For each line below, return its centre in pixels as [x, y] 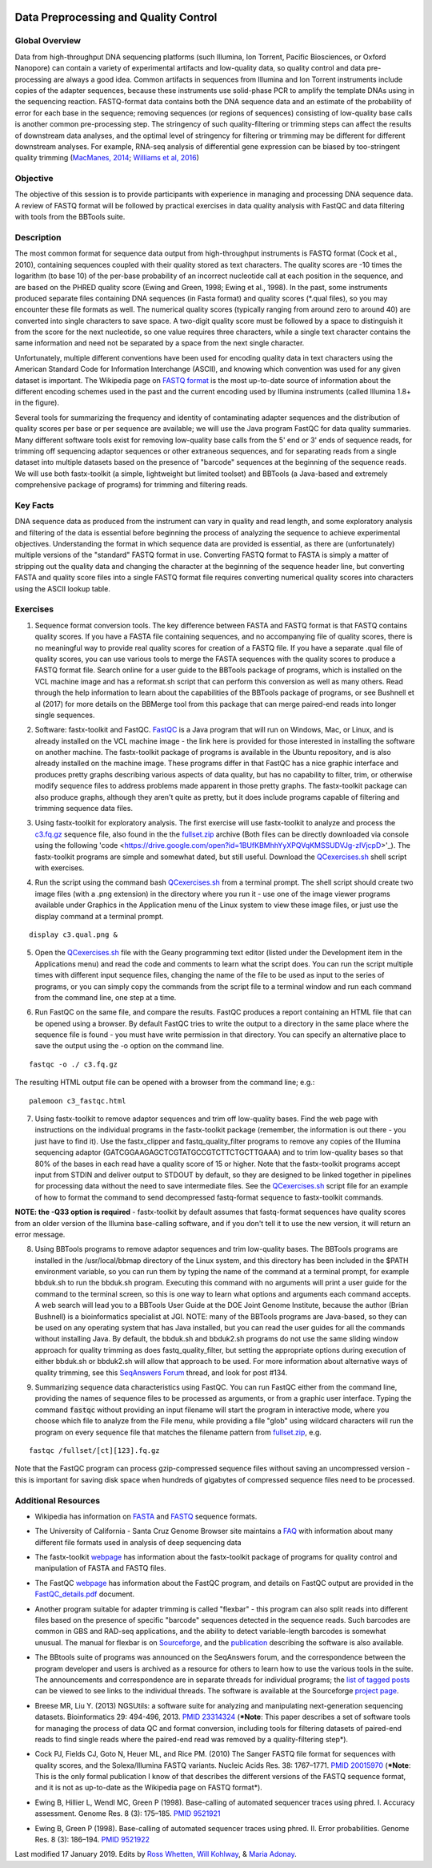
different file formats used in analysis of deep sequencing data [138, 1542]
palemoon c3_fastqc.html [78, 1101]
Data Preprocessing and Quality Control [116, 17]
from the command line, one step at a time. [106, 997]
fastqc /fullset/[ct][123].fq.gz [94, 1450]
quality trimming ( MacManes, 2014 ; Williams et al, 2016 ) [107, 158]
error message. [40, 1234]
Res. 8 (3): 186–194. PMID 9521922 [92, 1840]
